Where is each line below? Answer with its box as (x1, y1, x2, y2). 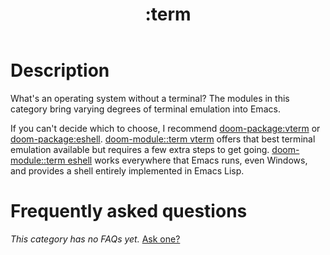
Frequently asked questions (10, 200, 248, 223)
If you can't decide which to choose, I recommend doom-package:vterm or (10, 122, 321, 134)
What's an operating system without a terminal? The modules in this (10, 92, 290, 104)
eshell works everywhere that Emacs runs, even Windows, (67, 154, 308, 166)
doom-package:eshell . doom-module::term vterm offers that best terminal (10, 133, 316, 145)
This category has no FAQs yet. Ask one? (10, 233, 181, 245)
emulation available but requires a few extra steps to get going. (10, 143, 270, 155)
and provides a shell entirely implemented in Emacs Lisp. (10, 164, 245, 177)
